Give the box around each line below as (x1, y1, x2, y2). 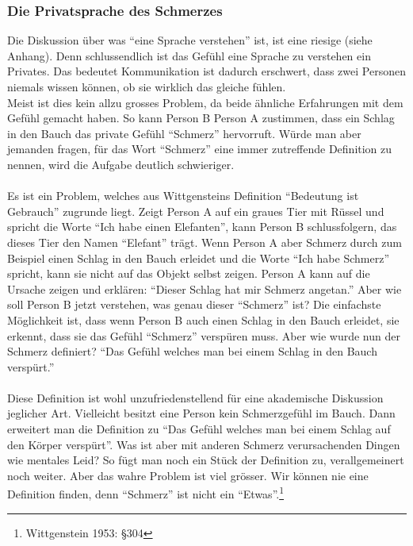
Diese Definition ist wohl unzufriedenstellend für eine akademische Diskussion (7, 389, 384, 406)
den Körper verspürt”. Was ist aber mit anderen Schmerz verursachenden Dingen (7, 436, 400, 452)
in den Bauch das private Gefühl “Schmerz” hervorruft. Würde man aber (7, 125, 361, 141)
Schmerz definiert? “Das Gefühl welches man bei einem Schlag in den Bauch (7, 343, 377, 360)
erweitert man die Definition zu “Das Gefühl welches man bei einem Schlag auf (7, 421, 391, 437)
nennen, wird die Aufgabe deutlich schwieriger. (7, 156, 235, 172)
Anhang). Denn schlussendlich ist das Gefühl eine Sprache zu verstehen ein (7, 47, 371, 63)
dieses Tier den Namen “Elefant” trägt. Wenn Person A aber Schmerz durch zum (7, 233, 402, 250)
